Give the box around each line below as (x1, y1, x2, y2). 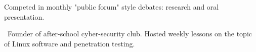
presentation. (4, 11, 45, 22)
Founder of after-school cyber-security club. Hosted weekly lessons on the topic (8, 28, 252, 39)
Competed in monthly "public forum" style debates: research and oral (4, 2, 219, 12)
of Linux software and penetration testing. (4, 38, 135, 48)
